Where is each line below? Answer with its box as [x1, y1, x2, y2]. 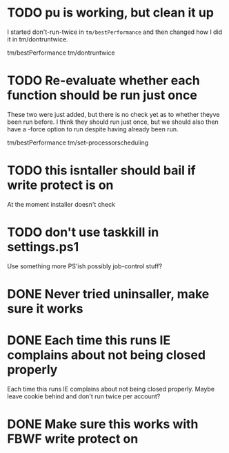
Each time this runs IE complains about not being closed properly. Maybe [7, 385, 215, 393]
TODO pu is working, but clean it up [7, 5, 214, 21]
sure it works [7, 301, 83, 316]
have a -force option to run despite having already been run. [7, 124, 179, 133]
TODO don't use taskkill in [7, 225, 159, 240]
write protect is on [7, 178, 114, 193]
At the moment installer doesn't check [7, 200, 116, 208]
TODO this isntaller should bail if [7, 163, 196, 178]
